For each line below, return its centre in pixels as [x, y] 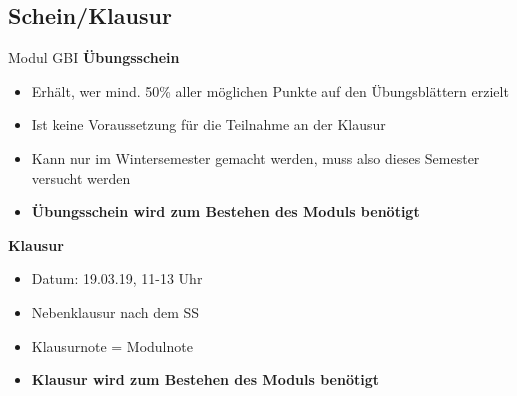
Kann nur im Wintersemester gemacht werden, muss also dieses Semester [255, 157]
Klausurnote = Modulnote [112, 345]
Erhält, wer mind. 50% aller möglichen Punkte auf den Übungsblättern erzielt [270, 90]
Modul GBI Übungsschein [94, 57]
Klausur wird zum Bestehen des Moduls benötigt [205, 379]
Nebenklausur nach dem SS [115, 311]
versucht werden [81, 177]
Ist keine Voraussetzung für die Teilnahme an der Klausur [208, 124]
